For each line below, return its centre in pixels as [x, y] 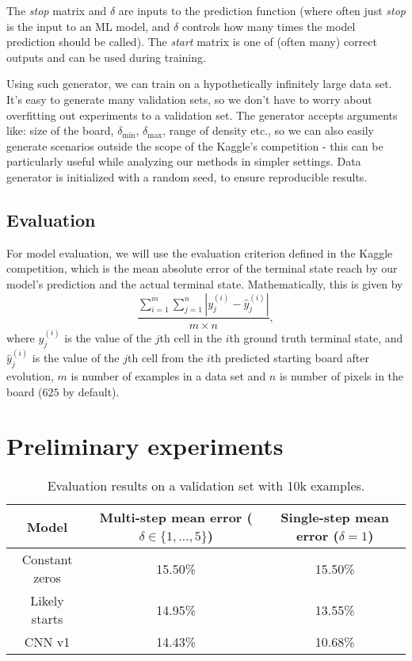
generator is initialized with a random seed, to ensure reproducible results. [187, 176]
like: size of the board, [60, 130]
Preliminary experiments [145, 446]
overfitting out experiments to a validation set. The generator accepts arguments [202, 115]
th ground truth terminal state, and [316, 337]
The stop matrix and [57, 10]
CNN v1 [47, 642]
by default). [91, 391]
